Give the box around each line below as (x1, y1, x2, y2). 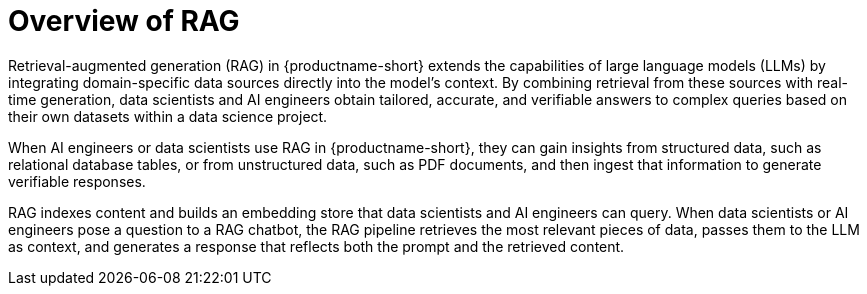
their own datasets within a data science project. (8, 107, 328, 125)
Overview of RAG (8, 4, 240, 38)
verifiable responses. (8, 172, 146, 190)
